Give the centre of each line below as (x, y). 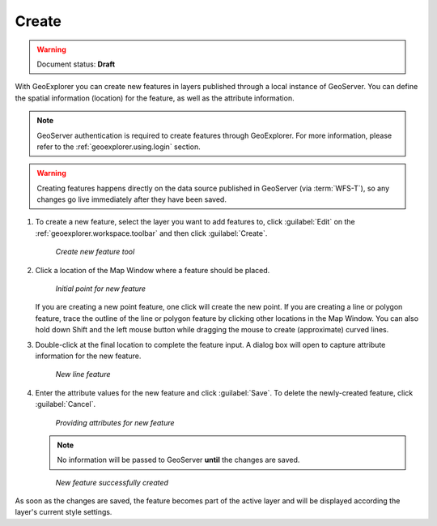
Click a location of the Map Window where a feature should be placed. (153, 270)
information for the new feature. (88, 356)
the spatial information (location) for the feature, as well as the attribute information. (155, 98)
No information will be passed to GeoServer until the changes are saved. (178, 460)
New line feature (83, 374)
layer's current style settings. (64, 512)
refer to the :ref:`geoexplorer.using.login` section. (119, 147)
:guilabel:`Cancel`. (66, 404)
